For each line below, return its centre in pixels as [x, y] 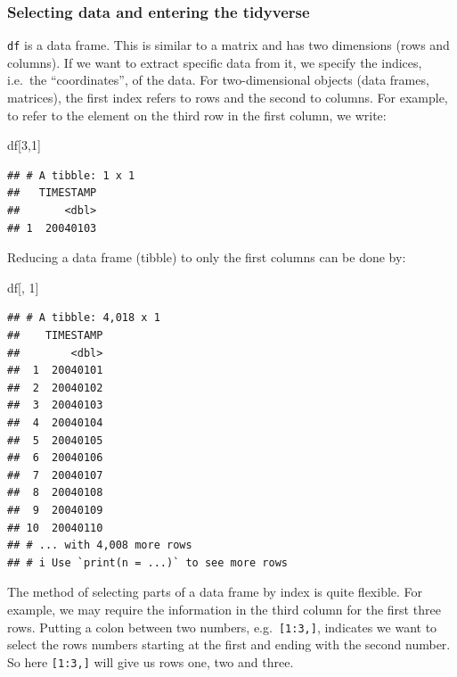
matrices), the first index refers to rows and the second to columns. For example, [228, 98]
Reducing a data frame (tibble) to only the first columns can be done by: [207, 257]
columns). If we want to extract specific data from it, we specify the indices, [215, 62]
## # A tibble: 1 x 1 [71, 175]
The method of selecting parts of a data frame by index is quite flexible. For [215, 592]
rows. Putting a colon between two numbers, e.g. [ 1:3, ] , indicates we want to [222, 627]
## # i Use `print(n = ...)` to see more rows [147, 562]
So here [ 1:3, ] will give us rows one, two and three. [151, 661]
